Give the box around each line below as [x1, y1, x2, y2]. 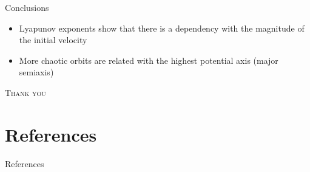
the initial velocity [19, 33, 87, 46]
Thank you [5, 86, 46, 98]
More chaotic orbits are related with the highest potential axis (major [19, 53, 278, 66]
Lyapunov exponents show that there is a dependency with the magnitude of [19, 21, 305, 34]
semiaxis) [19, 66, 54, 78]
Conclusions [5, 1, 49, 13]
